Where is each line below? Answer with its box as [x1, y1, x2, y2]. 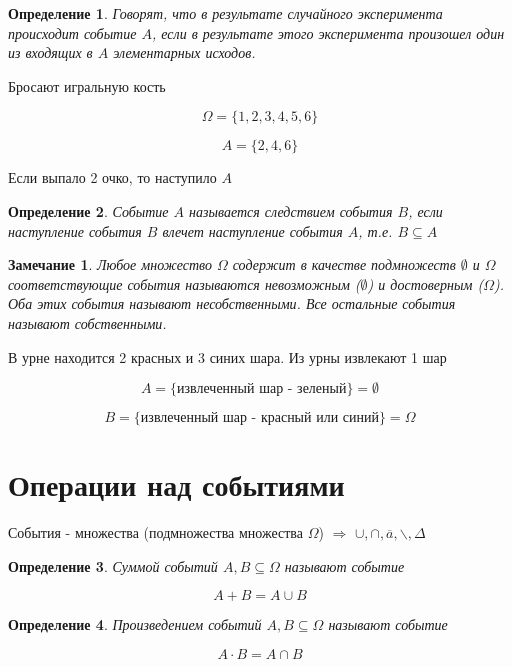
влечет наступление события [162, 220, 343, 241]
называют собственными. [8, 312, 167, 333]
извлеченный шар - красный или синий [140, 411, 379, 426]
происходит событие [8, 22, 137, 43]
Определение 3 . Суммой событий [8, 555, 218, 576]
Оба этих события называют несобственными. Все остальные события [8, 293, 456, 314]
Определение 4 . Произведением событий [8, 614, 262, 635]
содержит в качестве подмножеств [232, 254, 456, 275]
